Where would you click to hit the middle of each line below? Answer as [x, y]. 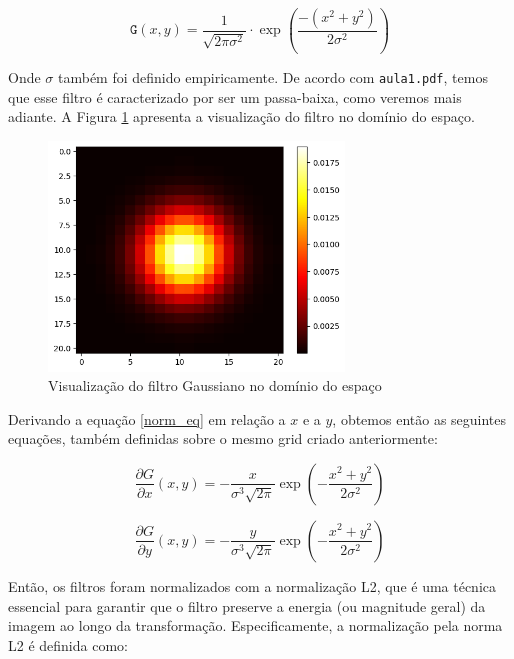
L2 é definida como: [68, 644]
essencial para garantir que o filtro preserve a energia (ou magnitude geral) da [247, 605]
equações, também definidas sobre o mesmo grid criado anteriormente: [223, 438]
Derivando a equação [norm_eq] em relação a [147, 418]
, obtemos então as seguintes [419, 418]
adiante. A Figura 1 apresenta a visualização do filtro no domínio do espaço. [241, 116]
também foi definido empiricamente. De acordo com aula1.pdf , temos [273, 76]
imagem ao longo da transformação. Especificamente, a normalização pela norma [255, 625]
